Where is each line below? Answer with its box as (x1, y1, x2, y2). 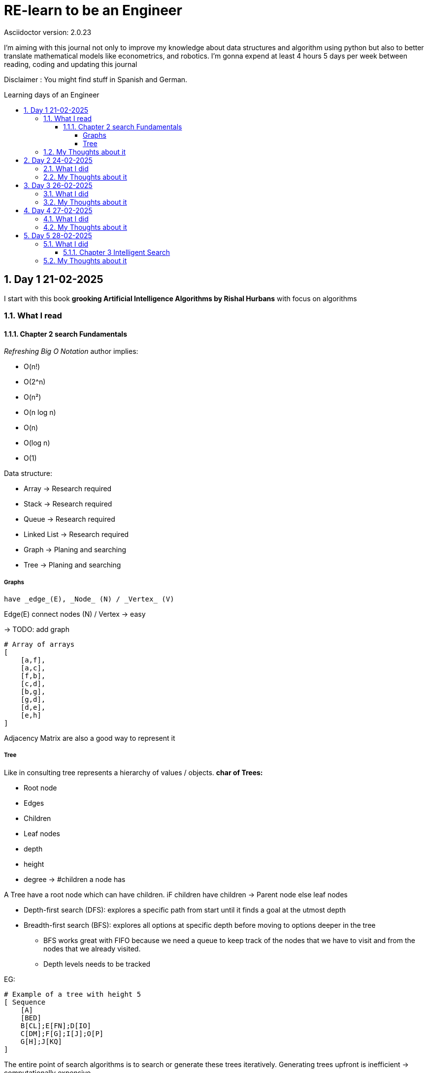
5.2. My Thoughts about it (43, 256, 127, 265)
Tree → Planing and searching (24, 561, 121, 569)
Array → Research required (24, 484, 112, 493)
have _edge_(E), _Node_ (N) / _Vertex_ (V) (4, 595, 174, 603)
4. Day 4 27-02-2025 (24, 206, 93, 215)
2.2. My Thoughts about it (43, 172, 127, 181)
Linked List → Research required (24, 530, 129, 539)
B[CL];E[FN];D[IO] (20, 1021, 92, 1030)
